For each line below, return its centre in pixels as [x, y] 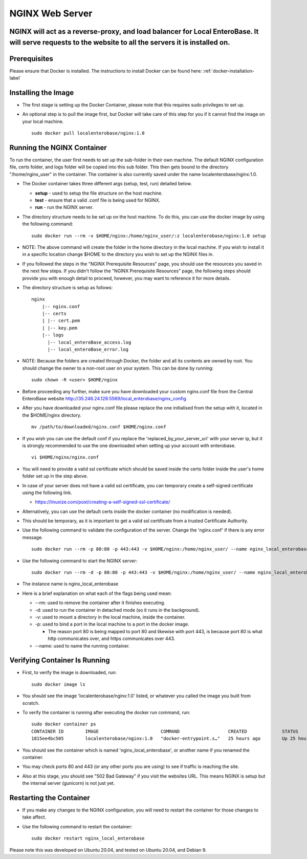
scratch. [31, 703]
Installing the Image [42, 92]
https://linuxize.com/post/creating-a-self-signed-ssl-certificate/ [103, 502]
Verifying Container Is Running [60, 660]
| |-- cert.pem [61, 321]
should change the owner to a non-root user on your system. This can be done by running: [118, 368]
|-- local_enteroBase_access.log [89, 342]
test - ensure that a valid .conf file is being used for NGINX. [98, 200]
